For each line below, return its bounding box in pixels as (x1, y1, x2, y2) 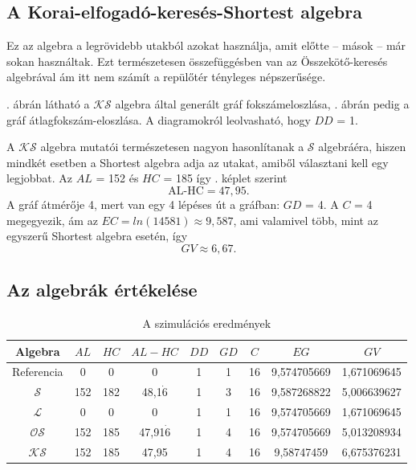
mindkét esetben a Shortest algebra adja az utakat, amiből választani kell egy (6, 153, 389, 170)
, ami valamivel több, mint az (233, 211, 378, 228)
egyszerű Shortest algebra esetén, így (6, 227, 188, 244)
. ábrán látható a (6, 95, 90, 112)
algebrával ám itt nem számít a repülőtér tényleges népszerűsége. (6, 68, 326, 85)
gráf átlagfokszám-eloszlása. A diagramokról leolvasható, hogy (6, 111, 311, 128)
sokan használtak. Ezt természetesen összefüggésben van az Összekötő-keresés (6, 52, 388, 69)
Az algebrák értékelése (6, 277, 198, 302)
